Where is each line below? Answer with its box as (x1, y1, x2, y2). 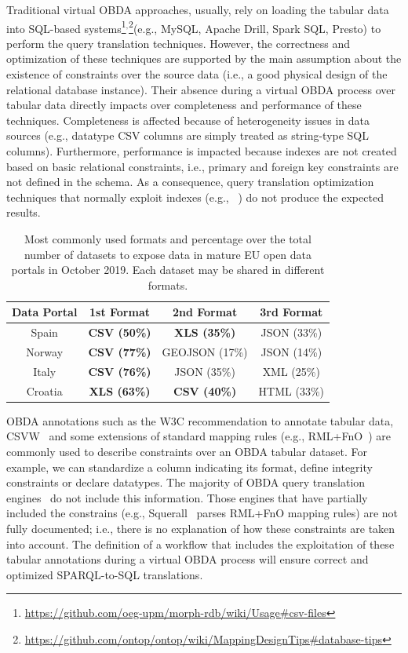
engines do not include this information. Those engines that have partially (6, 489, 368, 505)
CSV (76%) (88, 363, 151, 379)
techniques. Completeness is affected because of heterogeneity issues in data (6, 111, 370, 128)
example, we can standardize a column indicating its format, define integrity (6, 458, 373, 475)
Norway (26, 344, 64, 360)
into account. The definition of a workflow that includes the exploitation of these (6, 535, 395, 552)
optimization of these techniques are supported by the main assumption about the (6, 50, 402, 67)
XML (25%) (262, 363, 320, 379)
